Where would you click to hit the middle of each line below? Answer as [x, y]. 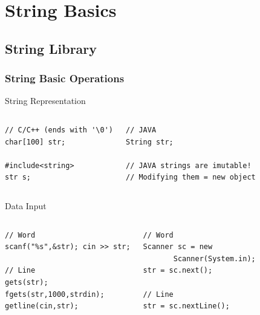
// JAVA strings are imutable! [188, 165]
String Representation [45, 101]
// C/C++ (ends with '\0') [59, 130]
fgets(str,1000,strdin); [55, 294]
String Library [51, 48]
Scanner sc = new [178, 247]
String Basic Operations [65, 78]
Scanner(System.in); [214, 258]
